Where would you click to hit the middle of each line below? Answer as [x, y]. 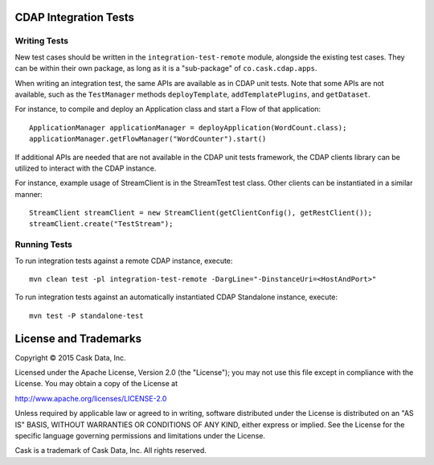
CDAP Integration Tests [75, 17]
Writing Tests [41, 41]
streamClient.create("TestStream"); [101, 224]
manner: [29, 194]
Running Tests [43, 245]
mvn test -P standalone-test [86, 315]
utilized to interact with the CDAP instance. [86, 168]
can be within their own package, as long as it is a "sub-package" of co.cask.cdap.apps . [166, 68]
